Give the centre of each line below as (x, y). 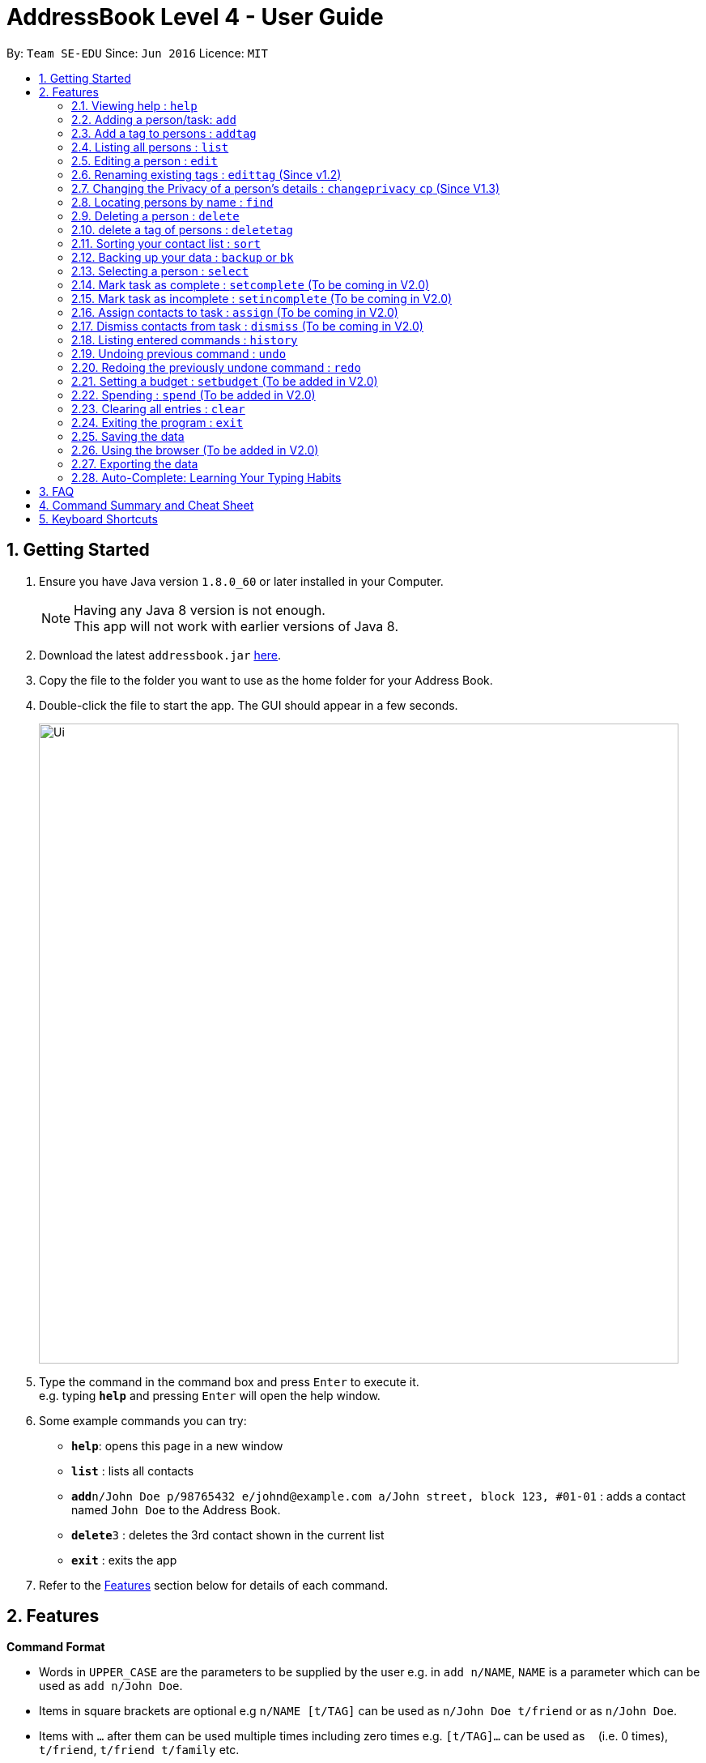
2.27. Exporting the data (135, 463)
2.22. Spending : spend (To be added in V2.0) (194, 395)
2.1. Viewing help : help (134, 105)
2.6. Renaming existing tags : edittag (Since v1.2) (206, 174)
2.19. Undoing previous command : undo (179, 353)
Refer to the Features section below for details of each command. (214, 1585)
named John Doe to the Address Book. (176, 1509)
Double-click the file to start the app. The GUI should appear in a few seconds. (249, 705)
